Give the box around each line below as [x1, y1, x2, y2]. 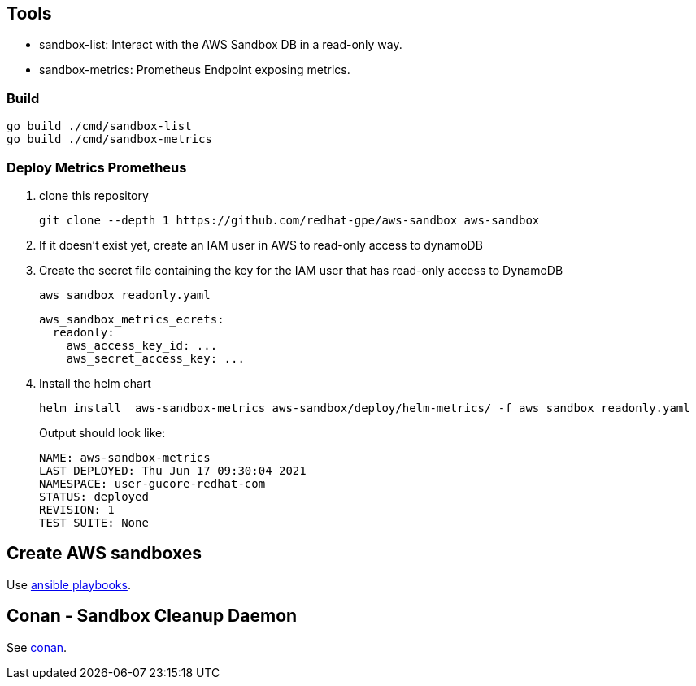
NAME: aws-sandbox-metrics [39, 450, 211, 464]
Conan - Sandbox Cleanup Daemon [7, 606, 298, 627]
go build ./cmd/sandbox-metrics [7, 132, 212, 146]
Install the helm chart [39, 376, 151, 390]
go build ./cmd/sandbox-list [7, 119, 192, 133]
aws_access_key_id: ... [66, 338, 218, 352]
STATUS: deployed [39, 489, 149, 503]
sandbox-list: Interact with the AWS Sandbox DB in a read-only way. [39, 37, 402, 52]
